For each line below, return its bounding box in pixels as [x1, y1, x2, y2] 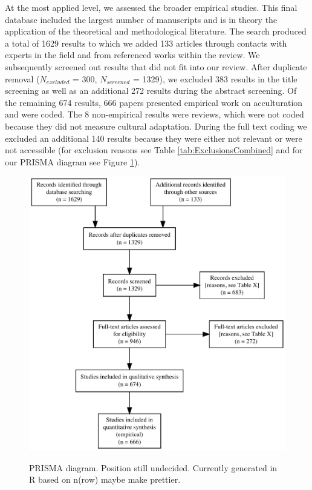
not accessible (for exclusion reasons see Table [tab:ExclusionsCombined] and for [5, 144, 303, 156]
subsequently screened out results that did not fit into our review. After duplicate [5, 60, 307, 73]
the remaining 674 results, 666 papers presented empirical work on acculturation [5, 96, 303, 108]
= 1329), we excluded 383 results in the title [132, 72, 297, 85]
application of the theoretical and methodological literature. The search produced [5, 25, 307, 38]
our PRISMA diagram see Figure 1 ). [5, 155, 140, 168]
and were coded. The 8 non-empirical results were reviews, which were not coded [5, 108, 304, 121]
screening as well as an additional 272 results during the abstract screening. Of [5, 84, 297, 97]
